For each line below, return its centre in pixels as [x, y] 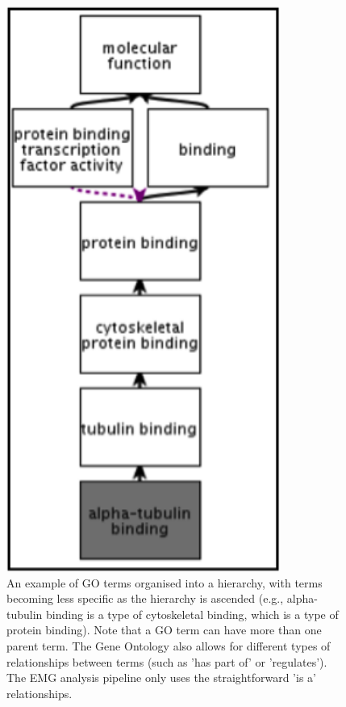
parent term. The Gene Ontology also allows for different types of [169, 646]
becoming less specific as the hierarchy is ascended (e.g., [145, 598]
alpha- [302, 598]
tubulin [25, 614]
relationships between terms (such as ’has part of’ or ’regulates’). [167, 661]
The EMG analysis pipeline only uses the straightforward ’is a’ [161, 678]
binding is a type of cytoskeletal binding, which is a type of [192, 614]
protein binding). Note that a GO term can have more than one [164, 630]
